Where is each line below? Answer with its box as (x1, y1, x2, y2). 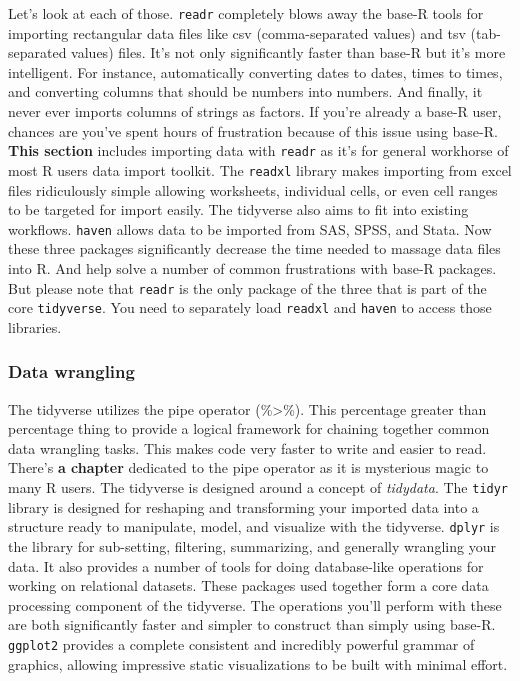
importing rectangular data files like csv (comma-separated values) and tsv (8, 22, 466, 43)
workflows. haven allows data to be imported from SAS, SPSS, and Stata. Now (8, 218, 492, 239)
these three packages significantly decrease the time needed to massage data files (8, 238, 501, 259)
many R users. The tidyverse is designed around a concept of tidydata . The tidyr (8, 477, 509, 498)
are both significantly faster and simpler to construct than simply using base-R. (8, 614, 496, 635)
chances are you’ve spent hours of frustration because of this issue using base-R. (8, 120, 498, 141)
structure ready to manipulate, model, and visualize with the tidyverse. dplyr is (8, 516, 500, 537)
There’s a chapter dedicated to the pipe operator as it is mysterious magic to (8, 457, 489, 478)
